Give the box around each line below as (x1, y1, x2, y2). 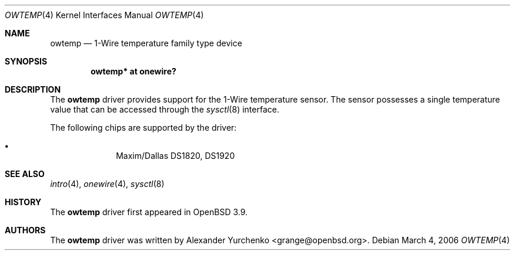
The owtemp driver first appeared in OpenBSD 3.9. (50, 207, 248, 217)
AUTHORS (5, 225, 46, 235)
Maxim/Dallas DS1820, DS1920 (116, 151, 235, 161)
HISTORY (5, 197, 42, 207)
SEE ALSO (5, 169, 45, 179)
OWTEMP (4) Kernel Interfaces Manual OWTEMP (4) (5, 10, 204, 20)
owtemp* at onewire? (91, 66, 176, 76)
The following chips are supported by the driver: (50, 123, 237, 132)
